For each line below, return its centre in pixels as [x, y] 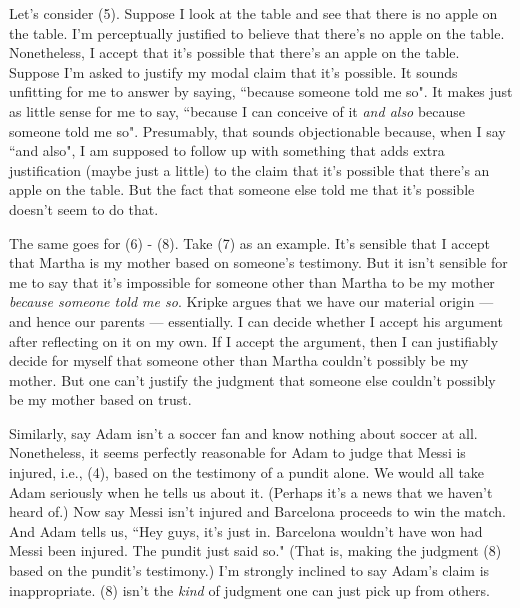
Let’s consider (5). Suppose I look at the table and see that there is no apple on [253, 13]
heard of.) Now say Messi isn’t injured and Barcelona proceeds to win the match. [257, 511]
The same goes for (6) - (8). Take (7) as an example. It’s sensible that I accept [250, 242]
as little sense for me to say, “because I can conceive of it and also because [237, 110]
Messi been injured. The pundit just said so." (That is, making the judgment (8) [255, 550]
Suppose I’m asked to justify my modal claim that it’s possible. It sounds [233, 71]
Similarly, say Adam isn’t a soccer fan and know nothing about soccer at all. [243, 432]
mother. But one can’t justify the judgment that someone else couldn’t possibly [252, 379]
